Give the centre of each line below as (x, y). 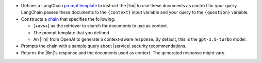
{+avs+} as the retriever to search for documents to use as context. (101, 26)
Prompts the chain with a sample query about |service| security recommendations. (104, 46)
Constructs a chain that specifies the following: (68, 19)
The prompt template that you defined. (72, 32)
